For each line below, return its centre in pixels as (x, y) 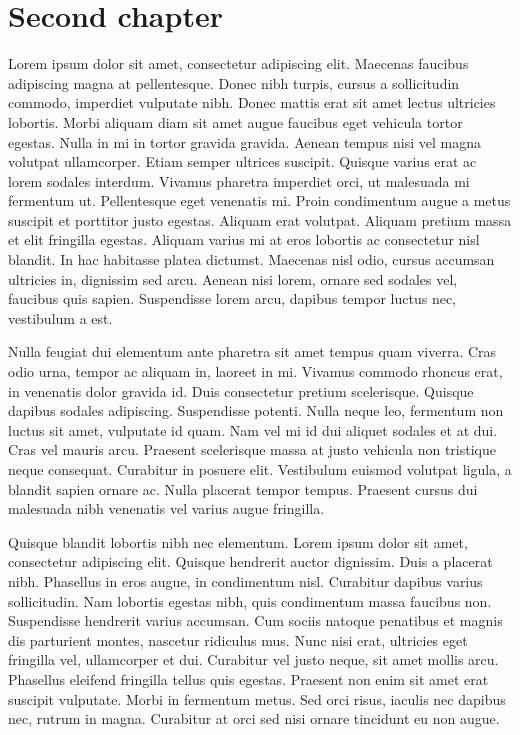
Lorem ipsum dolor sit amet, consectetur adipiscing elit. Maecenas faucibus (238, 63)
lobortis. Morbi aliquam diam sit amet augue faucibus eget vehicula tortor (235, 121)
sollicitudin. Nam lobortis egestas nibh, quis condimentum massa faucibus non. (250, 600)
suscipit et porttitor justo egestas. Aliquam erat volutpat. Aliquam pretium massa (260, 219)
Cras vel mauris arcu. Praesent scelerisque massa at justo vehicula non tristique (252, 449)
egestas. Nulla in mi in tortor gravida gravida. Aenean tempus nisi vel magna (244, 141)
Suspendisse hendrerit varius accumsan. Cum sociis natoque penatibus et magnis (255, 620)
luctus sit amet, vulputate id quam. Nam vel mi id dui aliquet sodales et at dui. (253, 429)
